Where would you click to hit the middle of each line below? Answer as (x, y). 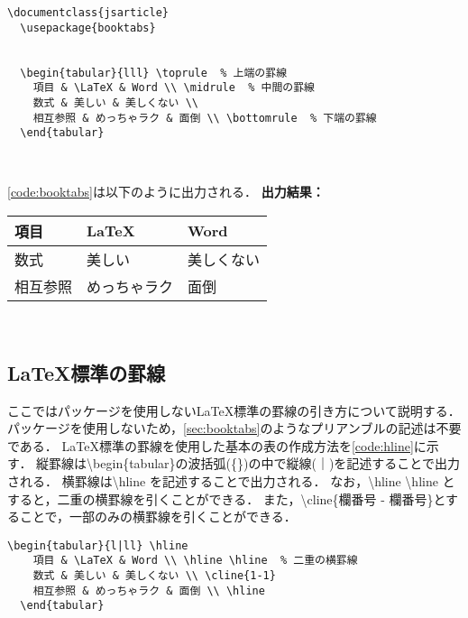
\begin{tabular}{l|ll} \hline (98, 545)
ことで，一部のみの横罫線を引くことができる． (158, 517)
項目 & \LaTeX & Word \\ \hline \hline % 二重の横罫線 (195, 561)
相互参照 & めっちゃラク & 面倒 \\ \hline (149, 590)
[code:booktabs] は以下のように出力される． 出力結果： (166, 192)
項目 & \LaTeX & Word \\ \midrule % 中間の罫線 (174, 88)
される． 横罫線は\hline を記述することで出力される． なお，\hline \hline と (231, 480)
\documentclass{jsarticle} (88, 13)
